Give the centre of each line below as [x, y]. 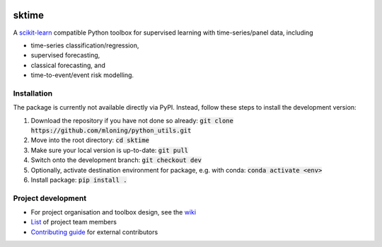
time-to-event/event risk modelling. [82, 75]
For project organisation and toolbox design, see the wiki [114, 212]
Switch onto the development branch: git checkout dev [116, 160]
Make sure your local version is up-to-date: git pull [110, 150]
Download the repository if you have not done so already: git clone [132, 120]
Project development [50, 198]
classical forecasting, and [68, 65]
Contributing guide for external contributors [94, 232]
